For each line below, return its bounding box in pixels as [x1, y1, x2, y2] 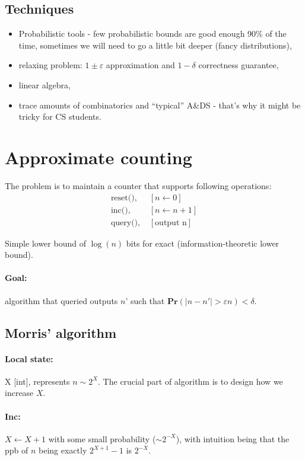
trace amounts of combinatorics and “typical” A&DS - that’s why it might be [18, 98, 301, 111]
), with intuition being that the [176, 432, 290, 445]
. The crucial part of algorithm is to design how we [98, 375, 283, 387]
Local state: [5, 352, 53, 365]
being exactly [39, 444, 87, 456]
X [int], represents [5, 375, 70, 387]
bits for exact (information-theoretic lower [126, 237, 279, 249]
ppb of [5, 444, 28, 456]
